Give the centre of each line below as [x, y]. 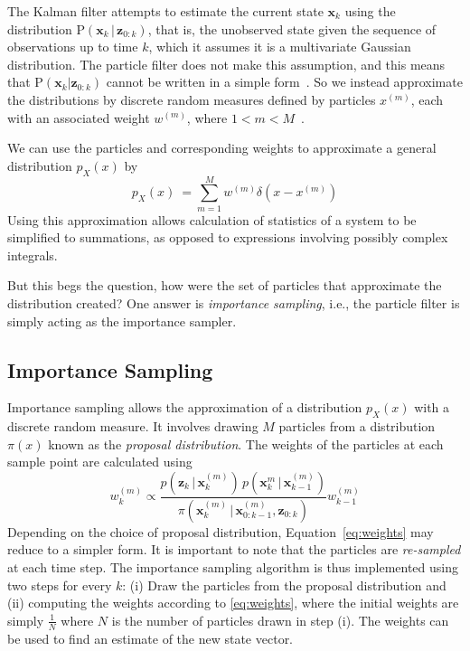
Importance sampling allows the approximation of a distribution [185, 407]
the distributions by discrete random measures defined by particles [192, 99]
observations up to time [73, 47]
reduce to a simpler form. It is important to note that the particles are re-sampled [234, 549]
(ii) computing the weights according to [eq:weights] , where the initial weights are [233, 603]
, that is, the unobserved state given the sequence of [292, 28]
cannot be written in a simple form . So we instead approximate [284, 82]
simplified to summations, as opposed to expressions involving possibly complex [228, 237]
